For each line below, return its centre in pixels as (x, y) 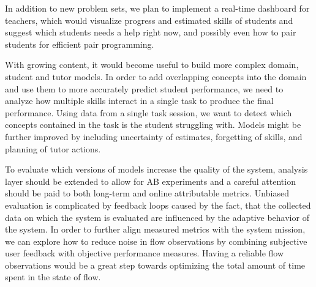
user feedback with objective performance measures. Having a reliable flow (145, 253)
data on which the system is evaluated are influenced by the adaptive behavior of (157, 217)
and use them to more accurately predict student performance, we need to (144, 88)
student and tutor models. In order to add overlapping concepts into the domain (156, 76)
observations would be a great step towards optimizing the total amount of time (155, 265)
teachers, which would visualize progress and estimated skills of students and (149, 20)
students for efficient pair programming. (80, 44)
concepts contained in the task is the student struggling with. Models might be (153, 125)
